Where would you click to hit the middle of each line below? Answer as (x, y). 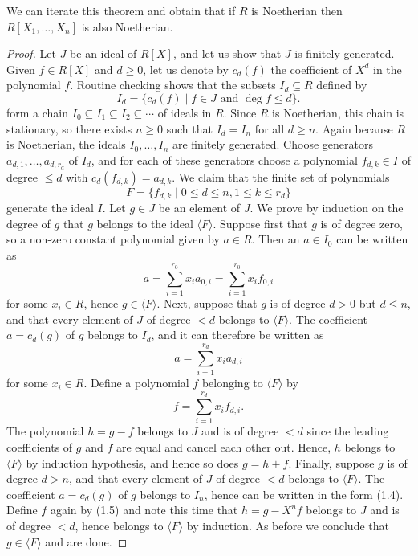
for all (270, 128)
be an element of (199, 208)
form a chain (38, 112)
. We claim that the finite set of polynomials (281, 176)
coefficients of (40, 447)
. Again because (354, 128)
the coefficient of (311, 69)
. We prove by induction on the (327, 208)
